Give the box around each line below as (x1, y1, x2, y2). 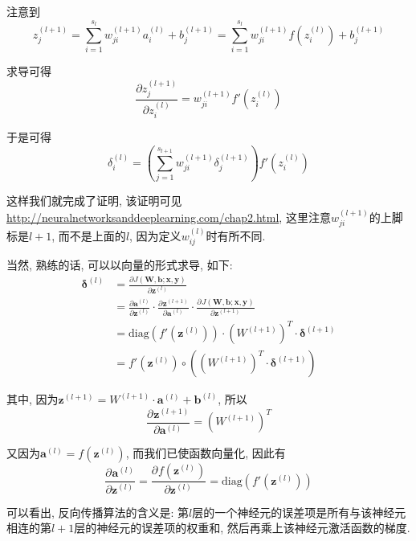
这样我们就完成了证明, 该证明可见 (6, 192, 182, 209)
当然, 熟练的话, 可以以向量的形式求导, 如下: (6, 256, 233, 273)
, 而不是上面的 (51, 227, 126, 244)
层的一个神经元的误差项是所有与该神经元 (192, 503, 406, 520)
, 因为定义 (129, 227, 181, 244)
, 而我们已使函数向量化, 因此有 (125, 445, 286, 461)
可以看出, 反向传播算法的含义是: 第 (6, 503, 190, 520)
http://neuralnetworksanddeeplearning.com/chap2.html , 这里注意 (6, 208, 331, 225)
